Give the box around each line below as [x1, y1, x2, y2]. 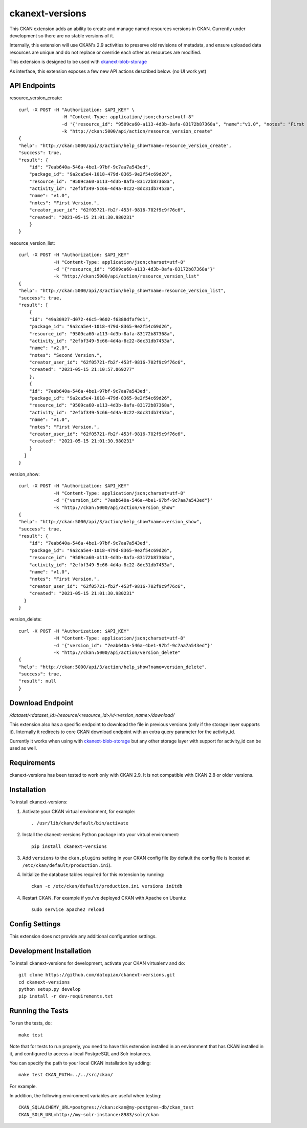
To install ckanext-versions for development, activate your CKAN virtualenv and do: [9, 960, 185, 966]
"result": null [18, 678, 57, 684]
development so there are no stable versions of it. [9, 32, 115, 38]
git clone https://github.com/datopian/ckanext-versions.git [18, 972, 175, 978]
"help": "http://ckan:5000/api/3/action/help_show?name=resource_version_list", [18, 288, 227, 294]
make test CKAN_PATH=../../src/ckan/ [18, 1072, 114, 1078]
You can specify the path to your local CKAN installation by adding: [9, 1060, 151, 1066]
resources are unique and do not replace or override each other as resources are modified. [9, 49, 202, 55]
